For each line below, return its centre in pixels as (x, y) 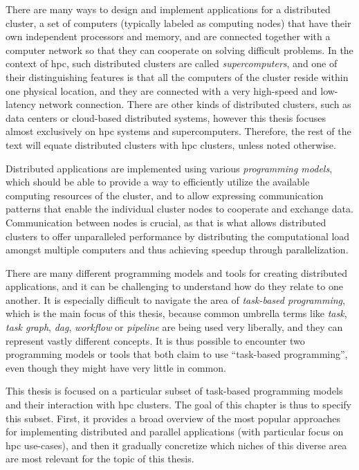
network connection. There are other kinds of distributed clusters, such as (195, 104)
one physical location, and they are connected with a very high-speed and (162, 90)
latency (21, 104)
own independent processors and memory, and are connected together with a (168, 36)
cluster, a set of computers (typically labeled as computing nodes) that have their (178, 22)
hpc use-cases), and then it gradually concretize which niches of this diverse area (176, 445)
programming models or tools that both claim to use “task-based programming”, (177, 354)
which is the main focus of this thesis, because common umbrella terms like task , (176, 313)
